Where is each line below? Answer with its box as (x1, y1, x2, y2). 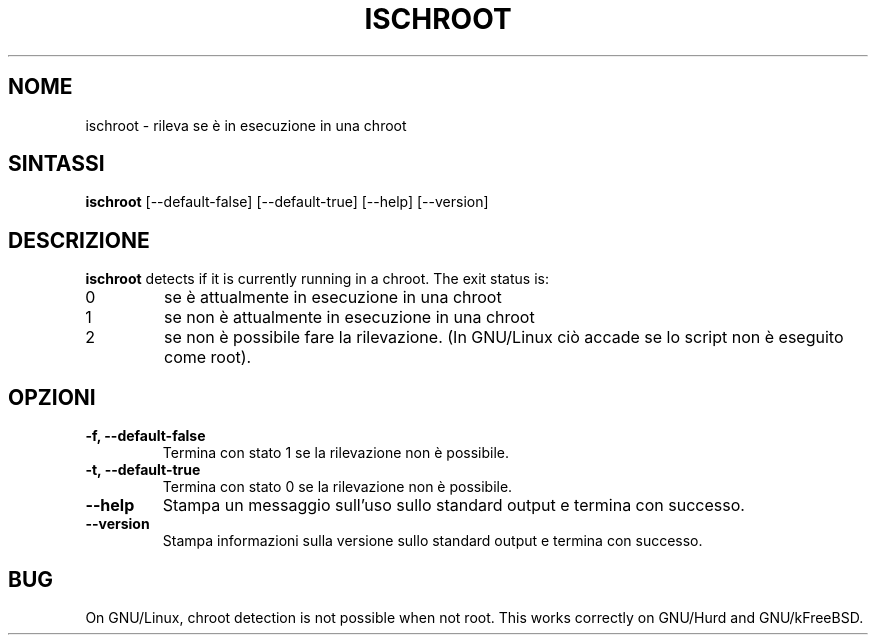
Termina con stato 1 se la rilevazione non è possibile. (162, 444, 509, 462)
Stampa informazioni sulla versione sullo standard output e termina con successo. (162, 532, 703, 550)
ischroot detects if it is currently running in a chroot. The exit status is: (85, 270, 549, 288)
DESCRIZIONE (8, 227, 150, 253)
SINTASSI (8, 151, 105, 177)
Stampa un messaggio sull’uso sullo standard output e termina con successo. (162, 495, 745, 516)
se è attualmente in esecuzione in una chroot (163, 287, 502, 308)
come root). (163, 347, 252, 368)
